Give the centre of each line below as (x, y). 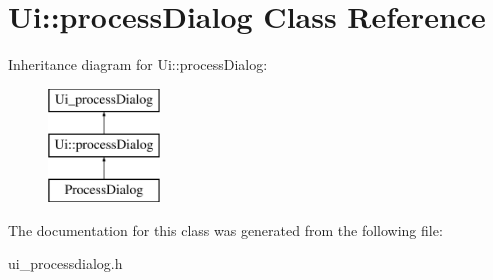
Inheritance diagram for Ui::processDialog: (138, 64)
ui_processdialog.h (65, 263)
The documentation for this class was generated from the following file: (225, 229)
